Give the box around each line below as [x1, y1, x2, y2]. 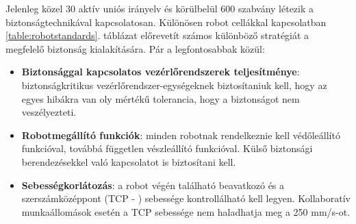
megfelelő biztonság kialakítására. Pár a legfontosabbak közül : [5, 41, 265, 55]
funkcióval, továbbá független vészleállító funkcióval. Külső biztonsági [21, 141, 313, 155]
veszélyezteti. [21, 105, 77, 119]
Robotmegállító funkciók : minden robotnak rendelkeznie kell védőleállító [21, 127, 340, 142]
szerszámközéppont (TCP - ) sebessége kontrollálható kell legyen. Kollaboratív [21, 191, 351, 206]
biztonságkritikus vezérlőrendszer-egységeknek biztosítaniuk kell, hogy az [21, 77, 327, 92]
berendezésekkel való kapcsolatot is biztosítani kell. [21, 154, 236, 169]
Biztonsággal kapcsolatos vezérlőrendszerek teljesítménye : [21, 64, 300, 79]
